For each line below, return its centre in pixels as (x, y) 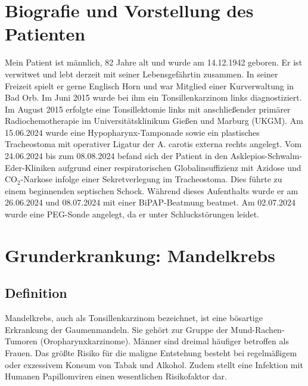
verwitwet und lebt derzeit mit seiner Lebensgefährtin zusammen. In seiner (141, 74)
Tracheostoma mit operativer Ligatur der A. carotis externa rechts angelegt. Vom (153, 144)
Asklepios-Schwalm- (266, 156)
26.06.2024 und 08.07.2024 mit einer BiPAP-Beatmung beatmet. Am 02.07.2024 (150, 202)
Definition (36, 293)
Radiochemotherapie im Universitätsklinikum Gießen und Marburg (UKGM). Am (154, 121)
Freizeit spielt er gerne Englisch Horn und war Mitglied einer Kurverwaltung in (150, 85)
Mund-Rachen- (258, 329)
